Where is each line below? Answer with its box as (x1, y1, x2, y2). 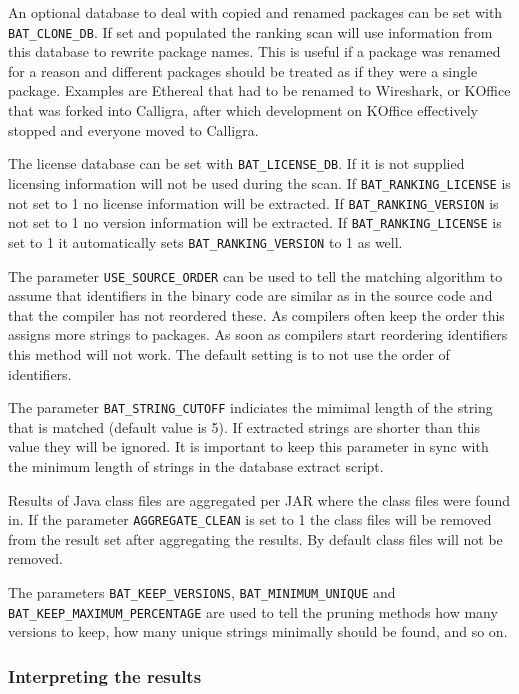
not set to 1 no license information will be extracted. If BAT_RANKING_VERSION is (8, 192, 499, 213)
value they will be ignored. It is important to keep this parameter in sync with (8, 436, 489, 457)
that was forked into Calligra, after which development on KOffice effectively (8, 100, 478, 121)
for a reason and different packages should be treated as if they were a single (8, 60, 478, 81)
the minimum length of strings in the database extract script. (8, 455, 384, 476)
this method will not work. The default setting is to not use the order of (8, 343, 450, 364)
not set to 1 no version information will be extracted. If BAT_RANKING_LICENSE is (8, 212, 502, 233)
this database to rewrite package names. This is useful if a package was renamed (8, 41, 501, 62)
